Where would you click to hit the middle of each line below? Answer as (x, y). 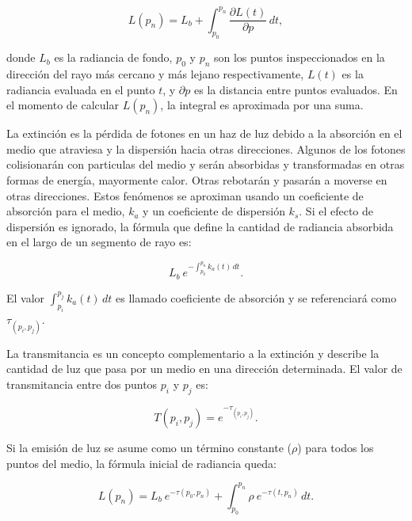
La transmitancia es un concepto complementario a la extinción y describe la (193, 353)
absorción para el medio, (66, 211)
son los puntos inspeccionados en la (299, 57)
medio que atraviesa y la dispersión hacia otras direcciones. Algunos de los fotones (206, 148)
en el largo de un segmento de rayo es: (99, 242)
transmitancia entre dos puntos (82, 384)
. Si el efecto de (336, 211)
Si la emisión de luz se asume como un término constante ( (149, 447)
